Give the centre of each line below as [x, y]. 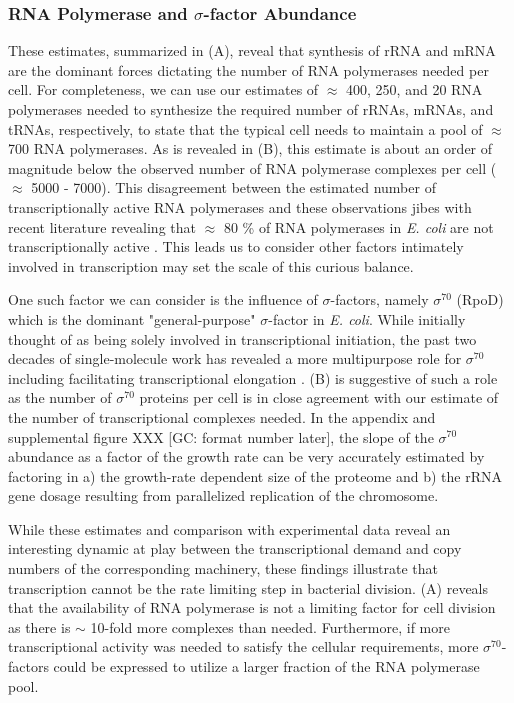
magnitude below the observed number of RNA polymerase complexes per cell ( [252, 167]
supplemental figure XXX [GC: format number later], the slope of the [221, 436]
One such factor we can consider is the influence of [163, 299]
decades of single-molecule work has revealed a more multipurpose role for [235, 358]
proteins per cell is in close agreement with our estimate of [319, 397]
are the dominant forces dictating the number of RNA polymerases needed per [248, 69]
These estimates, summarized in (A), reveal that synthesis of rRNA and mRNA [252, 50]
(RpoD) [480, 299]
